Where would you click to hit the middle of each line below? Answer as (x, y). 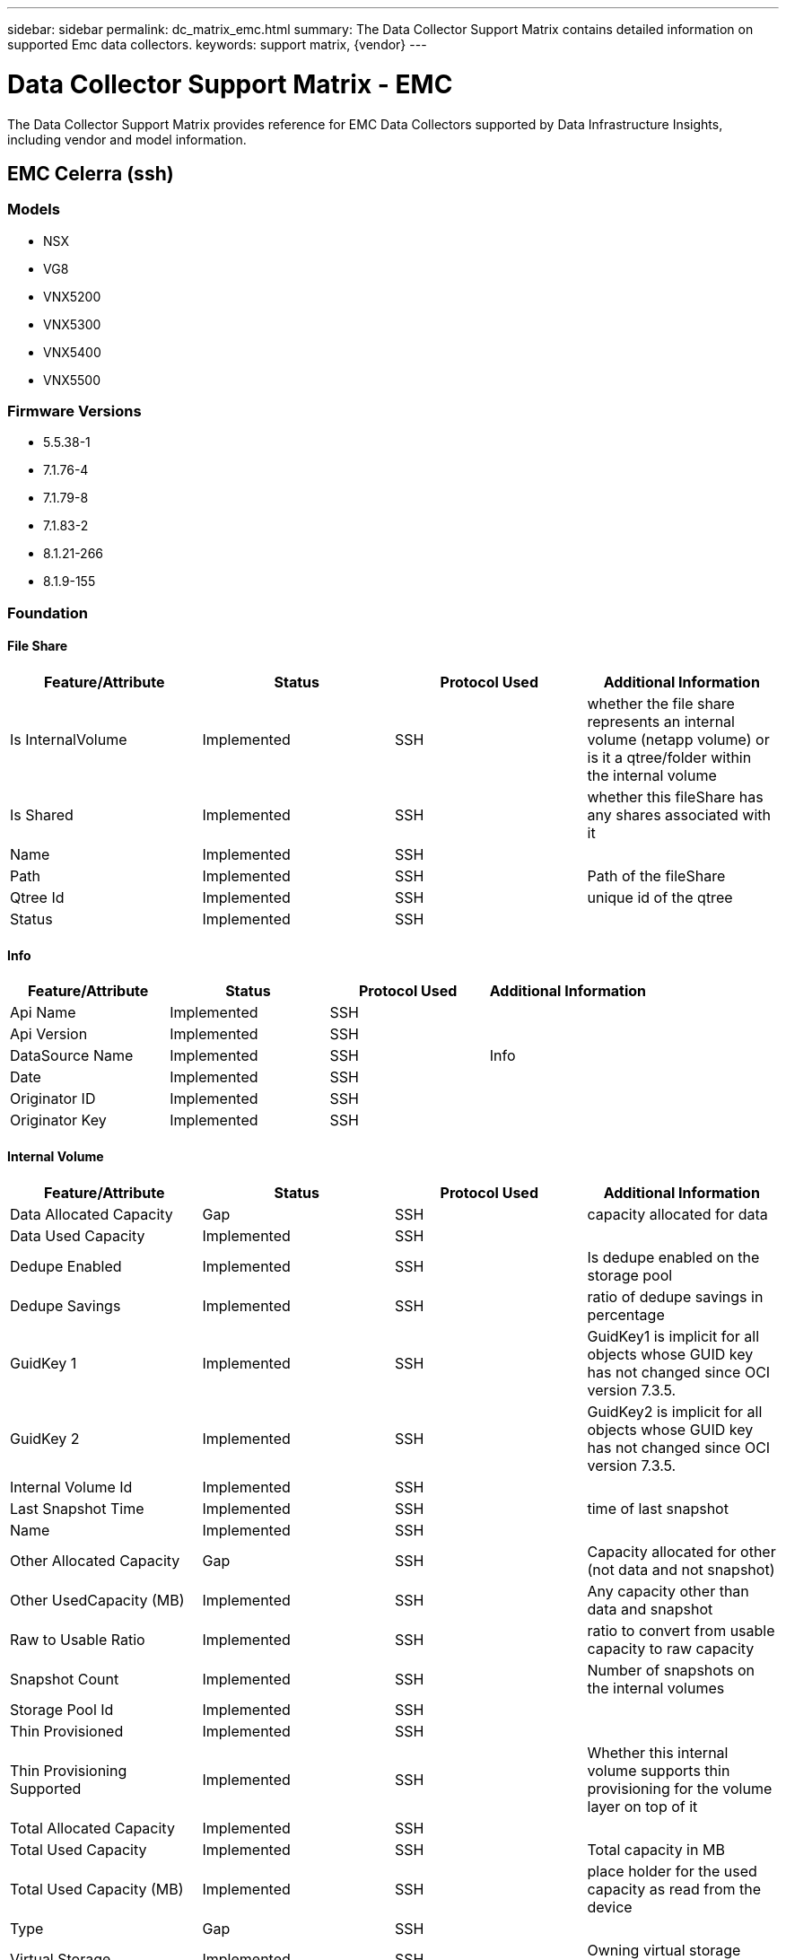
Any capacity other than (668, 1591)
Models (34, 210)
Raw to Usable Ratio (78, 1639)
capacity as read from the (674, 1889)
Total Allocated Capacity (92, 1828)
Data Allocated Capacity (92, 1214)
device (610, 1907)
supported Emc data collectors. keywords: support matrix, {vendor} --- (217, 44)
